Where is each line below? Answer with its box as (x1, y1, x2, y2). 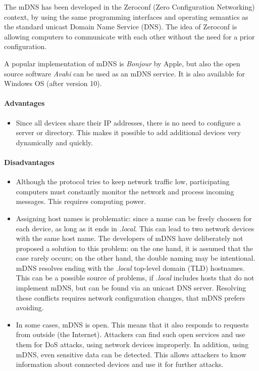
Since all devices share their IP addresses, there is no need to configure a (16, 117, 241, 128)
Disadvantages (4, 156, 55, 167)
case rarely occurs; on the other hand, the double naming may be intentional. (16, 253, 255, 263)
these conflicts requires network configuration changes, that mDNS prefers (16, 292, 245, 303)
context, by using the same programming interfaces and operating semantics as (4, 11, 248, 22)
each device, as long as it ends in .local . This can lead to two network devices (16, 223, 254, 233)
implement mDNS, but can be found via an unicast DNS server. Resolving (16, 282, 246, 293)
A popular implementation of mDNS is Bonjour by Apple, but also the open (4, 58, 240, 68)
